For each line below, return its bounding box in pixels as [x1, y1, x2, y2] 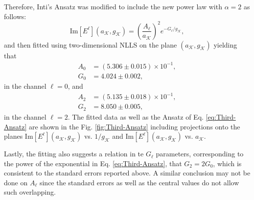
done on [4, 177, 28, 187]
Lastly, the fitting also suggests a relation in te [4, 149, 144, 159]
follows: [4, 11, 26, 21]
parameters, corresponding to [156, 149, 244, 159]
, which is [213, 158, 242, 168]
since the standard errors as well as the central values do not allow [39, 177, 239, 187]
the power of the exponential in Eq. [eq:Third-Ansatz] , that [4, 158, 182, 168]
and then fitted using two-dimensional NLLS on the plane [4, 39, 177, 50]
